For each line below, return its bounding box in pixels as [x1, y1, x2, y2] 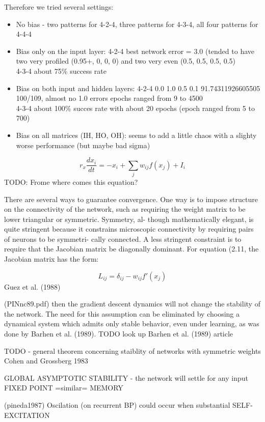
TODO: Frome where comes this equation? [4, 176, 138, 187]
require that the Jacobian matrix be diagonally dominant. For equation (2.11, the [4, 243, 259, 254]
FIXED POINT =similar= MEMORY [4, 382, 123, 393]
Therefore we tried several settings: [4, 2, 114, 12]
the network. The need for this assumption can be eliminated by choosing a [4, 308, 240, 319]
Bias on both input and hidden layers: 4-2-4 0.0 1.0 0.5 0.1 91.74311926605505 [16, 82, 260, 93]
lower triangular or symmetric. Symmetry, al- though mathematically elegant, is [4, 213, 254, 224]
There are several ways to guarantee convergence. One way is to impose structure [4, 193, 258, 204]
